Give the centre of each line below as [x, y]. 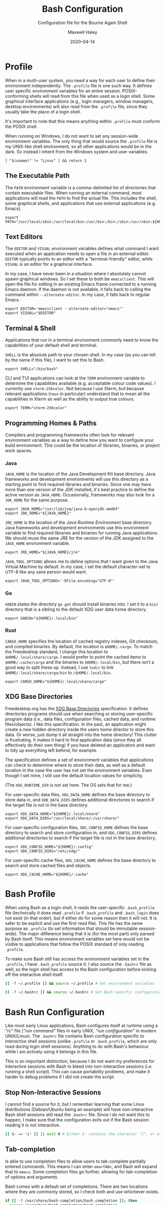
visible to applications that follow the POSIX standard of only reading [74, 944]
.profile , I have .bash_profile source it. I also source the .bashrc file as [78, 964]
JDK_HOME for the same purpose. [37, 500]
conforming [17, 96]
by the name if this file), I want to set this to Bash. [55, 360]
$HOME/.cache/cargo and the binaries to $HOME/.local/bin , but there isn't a [80, 662]
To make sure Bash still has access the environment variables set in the [77, 959]
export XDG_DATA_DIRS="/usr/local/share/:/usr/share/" [62, 818]
